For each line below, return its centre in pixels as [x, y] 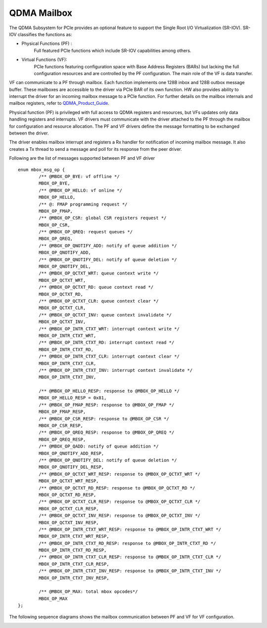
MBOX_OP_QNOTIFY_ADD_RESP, [71, 453]
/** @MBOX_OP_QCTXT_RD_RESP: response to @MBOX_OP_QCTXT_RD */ [117, 488]
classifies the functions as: [45, 34]
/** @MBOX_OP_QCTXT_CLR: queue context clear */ [99, 301]
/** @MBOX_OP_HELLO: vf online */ [81, 190]
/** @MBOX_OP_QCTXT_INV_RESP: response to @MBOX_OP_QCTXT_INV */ [120, 516]
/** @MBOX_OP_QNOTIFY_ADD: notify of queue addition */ [108, 246]
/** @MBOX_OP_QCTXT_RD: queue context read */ [96, 287]
